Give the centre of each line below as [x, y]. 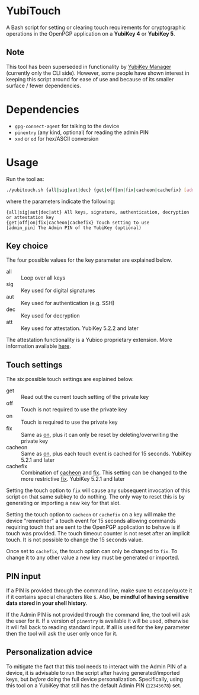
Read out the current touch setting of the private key [85, 397]
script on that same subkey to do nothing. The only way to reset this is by [96, 497]
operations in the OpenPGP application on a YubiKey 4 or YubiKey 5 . [91, 33]
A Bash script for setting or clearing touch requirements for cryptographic [96, 27]
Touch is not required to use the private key [74, 410]
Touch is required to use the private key [69, 422]
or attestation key [30, 217]
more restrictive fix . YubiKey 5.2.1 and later [73, 479]
